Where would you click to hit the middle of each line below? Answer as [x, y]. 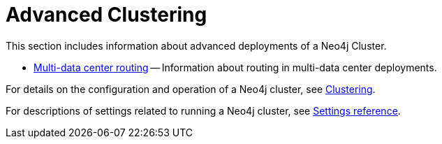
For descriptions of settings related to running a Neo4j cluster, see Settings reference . [203, 110]
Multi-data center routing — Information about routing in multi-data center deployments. [235, 67]
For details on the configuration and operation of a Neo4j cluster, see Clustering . [191, 89]
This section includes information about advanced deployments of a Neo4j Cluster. [196, 45]
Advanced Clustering [106, 15]
